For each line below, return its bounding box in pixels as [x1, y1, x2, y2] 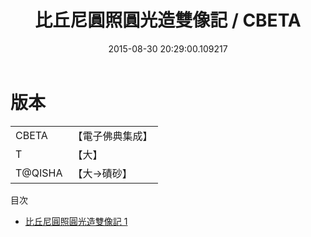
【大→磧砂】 [72, 166, 133, 180]
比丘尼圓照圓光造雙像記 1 [24, 215, 128, 227]
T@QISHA [15, 166, 63, 180]
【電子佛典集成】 [72, 129, 153, 143]
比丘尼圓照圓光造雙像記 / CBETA [34, 9, 302, 32]
